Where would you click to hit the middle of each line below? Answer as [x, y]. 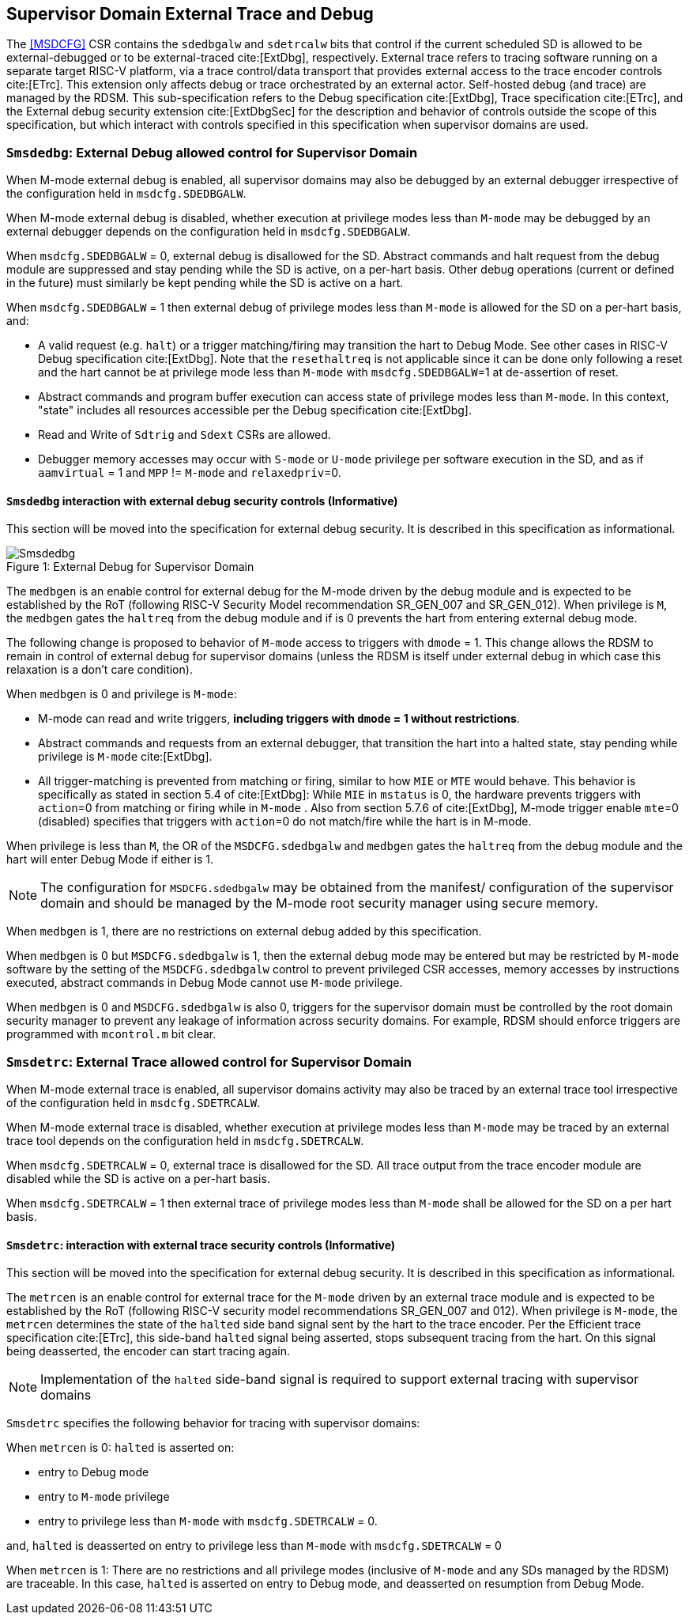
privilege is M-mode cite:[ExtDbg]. [125, 757]
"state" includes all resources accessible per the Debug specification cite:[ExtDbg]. [255, 410]
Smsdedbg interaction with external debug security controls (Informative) [202, 501]
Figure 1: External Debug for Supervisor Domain [130, 567]
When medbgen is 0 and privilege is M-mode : [122, 694]
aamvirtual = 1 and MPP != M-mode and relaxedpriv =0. [190, 473]
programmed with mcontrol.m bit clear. [111, 1034]
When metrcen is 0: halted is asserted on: [120, 1448]
